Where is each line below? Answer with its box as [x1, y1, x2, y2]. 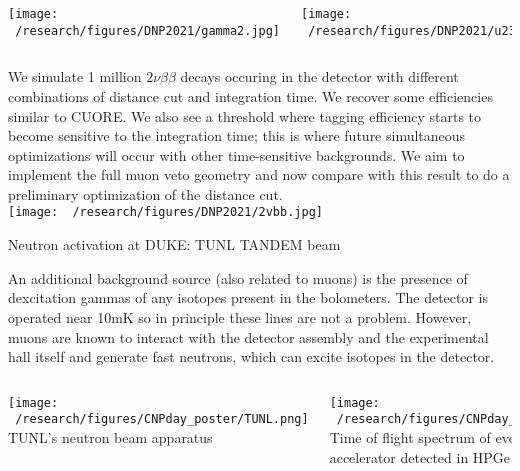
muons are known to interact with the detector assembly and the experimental [8, 326, 489, 347]
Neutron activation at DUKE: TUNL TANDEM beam [8, 234, 341, 255]
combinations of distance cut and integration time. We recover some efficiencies [8, 85, 493, 106]
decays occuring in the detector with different [180, 66, 459, 87]
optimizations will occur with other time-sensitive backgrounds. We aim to [8, 144, 465, 165]
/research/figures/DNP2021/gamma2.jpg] [15, 23, 281, 38]
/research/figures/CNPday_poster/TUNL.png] [15, 412, 309, 427]
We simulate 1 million [8, 66, 142, 87]
